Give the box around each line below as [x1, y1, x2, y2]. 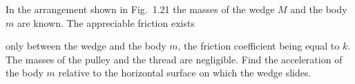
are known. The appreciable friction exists [17, 15, 195, 30]
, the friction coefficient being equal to [177, 39, 340, 53]
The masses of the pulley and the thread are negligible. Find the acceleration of [6, 52, 343, 66]
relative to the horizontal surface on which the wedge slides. [58, 65, 311, 80]
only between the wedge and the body [6, 39, 166, 53]
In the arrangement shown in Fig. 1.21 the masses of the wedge [6, 2, 275, 16]
